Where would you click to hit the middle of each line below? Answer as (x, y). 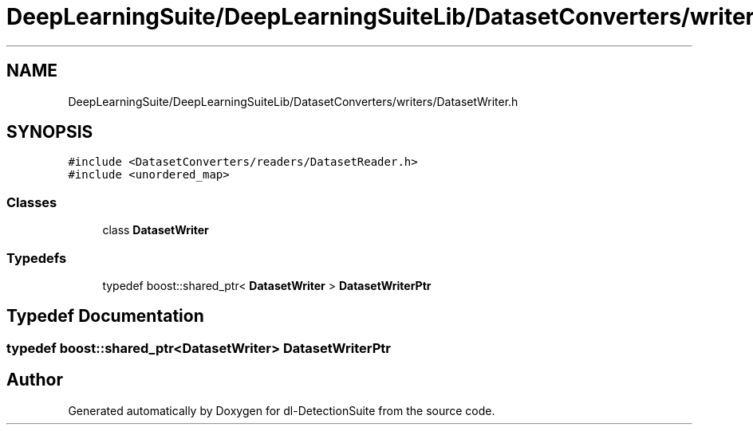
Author (35, 380)
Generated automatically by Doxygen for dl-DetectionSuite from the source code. (282, 410)
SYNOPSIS (50, 132)
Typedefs (37, 258)
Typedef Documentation (105, 316)
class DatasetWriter (156, 230)
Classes (32, 202)
